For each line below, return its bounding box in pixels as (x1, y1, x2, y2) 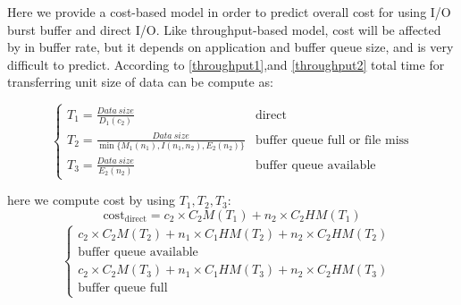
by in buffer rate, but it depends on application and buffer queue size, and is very (7, 38, 454, 56)
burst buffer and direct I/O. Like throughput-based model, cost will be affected (7, 20, 441, 38)
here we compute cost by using (7, 191, 175, 209)
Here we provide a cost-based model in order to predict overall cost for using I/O (7, 3, 451, 21)
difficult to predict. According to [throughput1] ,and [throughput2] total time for (7, 55, 445, 73)
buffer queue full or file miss (255, 133, 409, 147)
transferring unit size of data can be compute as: (7, 72, 273, 91)
